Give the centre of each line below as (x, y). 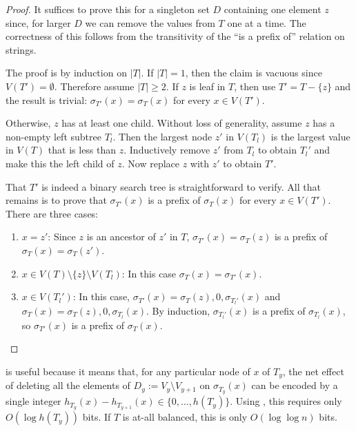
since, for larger (38, 22)
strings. (21, 49)
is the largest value (310, 136)
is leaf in (207, 86)
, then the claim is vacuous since (254, 73)
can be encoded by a (295, 385)
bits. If (97, 417)
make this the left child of (60, 163)
